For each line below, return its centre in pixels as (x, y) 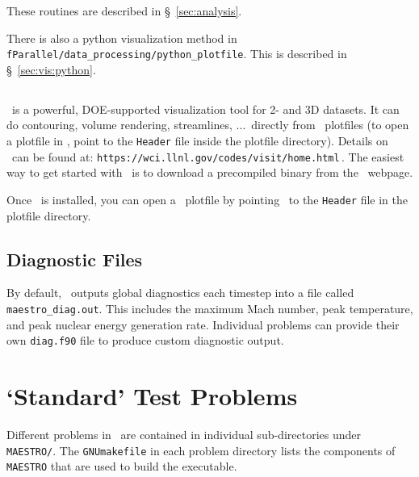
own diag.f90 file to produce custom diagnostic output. (145, 340)
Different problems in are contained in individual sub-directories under (184, 435)
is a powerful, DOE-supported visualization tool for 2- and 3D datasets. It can (205, 109)
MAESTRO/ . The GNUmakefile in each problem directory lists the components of (201, 450)
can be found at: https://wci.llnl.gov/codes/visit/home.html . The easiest (208, 156)
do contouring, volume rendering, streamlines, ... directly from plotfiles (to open (208, 125)
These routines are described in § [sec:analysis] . (124, 10)
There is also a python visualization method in (122, 38)
